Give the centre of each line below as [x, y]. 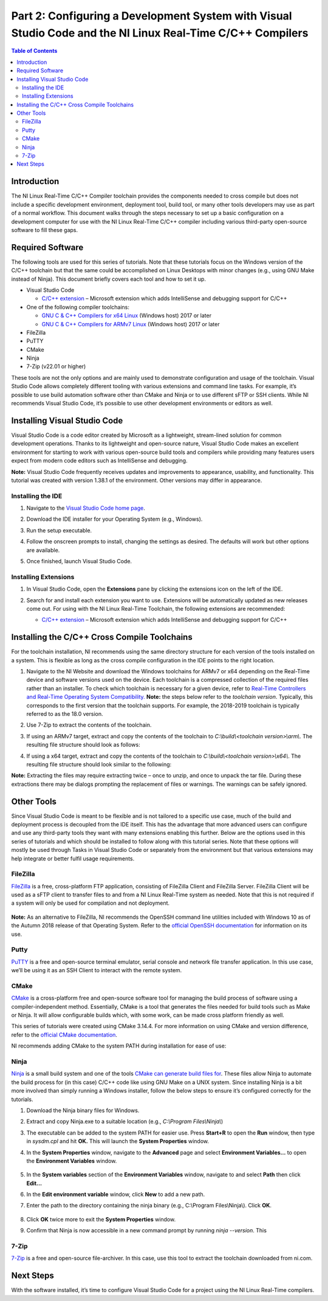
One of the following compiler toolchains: [78, 307]
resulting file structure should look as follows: [84, 745]
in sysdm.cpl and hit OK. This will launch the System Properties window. [118, 1141]
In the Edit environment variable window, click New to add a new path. [116, 1195]
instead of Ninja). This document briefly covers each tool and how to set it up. [109, 279]
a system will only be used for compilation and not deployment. [91, 903]
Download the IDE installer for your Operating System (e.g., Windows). [114, 519]
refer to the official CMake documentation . [64, 1035]
